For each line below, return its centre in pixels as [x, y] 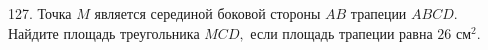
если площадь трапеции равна [341, 32]
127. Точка [40, 13]
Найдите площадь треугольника [104, 32]
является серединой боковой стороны [207, 13]
